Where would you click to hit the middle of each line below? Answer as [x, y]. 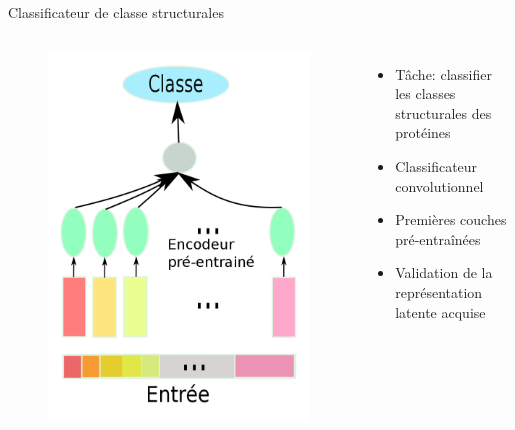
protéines [423, 132]
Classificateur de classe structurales [116, 12]
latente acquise [440, 311]
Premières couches [451, 219]
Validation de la [444, 272]
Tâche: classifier [443, 73]
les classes [425, 93]
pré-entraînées [438, 238]
